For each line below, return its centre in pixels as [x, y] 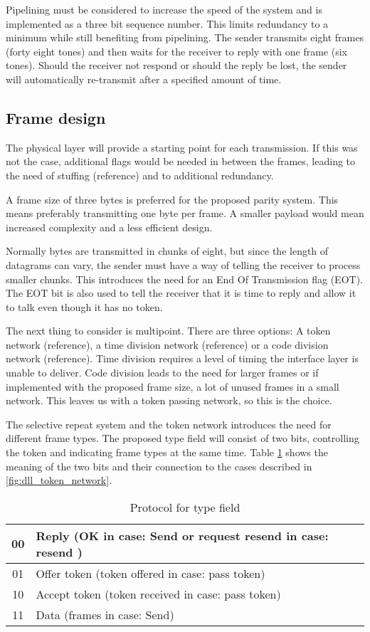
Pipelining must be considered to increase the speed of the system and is [164, 9]
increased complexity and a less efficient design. [109, 227]
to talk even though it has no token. [84, 306]
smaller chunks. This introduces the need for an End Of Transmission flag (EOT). [184, 279]
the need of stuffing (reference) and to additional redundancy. [140, 175]
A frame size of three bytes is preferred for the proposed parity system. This [172, 199]
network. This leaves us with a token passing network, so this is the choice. [169, 400]
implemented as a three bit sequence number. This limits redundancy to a [167, 23]
